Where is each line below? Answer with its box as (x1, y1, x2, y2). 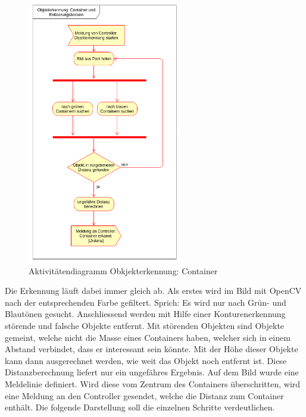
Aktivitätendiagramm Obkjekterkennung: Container (29, 264, 218, 277)
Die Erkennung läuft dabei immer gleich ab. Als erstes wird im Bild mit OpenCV (5, 284, 302, 297)
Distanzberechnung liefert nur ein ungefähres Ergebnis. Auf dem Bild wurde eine (5, 366, 299, 378)
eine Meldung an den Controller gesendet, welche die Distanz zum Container (5, 389, 284, 402)
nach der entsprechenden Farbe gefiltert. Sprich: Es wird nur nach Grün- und (5, 296, 286, 308)
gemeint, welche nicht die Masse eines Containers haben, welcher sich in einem (5, 331, 291, 343)
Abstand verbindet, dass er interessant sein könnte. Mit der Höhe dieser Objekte (5, 343, 298, 355)
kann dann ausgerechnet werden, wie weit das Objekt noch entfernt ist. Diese (5, 354, 287, 366)
